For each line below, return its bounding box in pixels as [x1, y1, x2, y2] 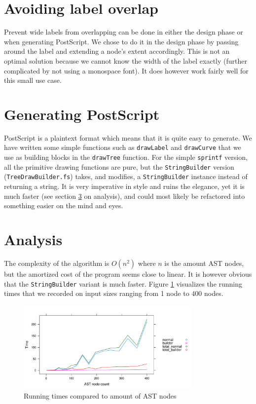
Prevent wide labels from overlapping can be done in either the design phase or [4, 27, 243, 37]
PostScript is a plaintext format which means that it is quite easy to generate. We [4, 132, 252, 143]
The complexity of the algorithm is [4, 257, 110, 268]
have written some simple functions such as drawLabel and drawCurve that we [4, 142, 241, 152]
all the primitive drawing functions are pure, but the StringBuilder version [4, 161, 234, 172]
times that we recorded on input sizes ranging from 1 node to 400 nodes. [4, 288, 223, 298]
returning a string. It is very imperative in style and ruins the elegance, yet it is [4, 181, 245, 191]
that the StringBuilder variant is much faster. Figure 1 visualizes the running [4, 278, 243, 289]
